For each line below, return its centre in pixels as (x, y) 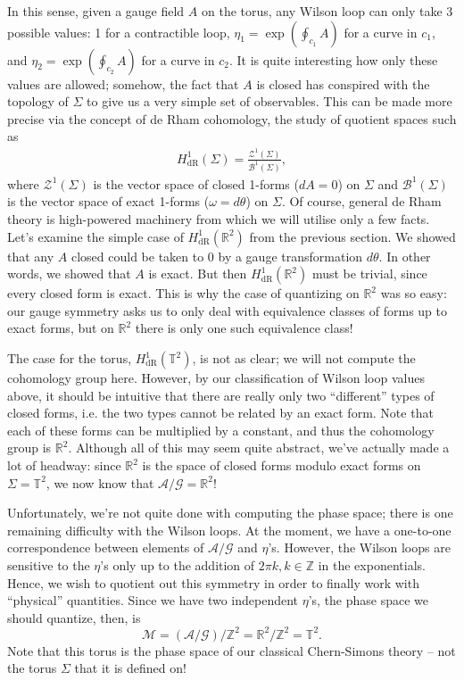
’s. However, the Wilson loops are (359, 547)
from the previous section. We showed (352, 236)
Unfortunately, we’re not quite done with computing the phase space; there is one (230, 513)
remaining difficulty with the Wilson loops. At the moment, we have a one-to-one (229, 530)
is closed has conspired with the (343, 83)
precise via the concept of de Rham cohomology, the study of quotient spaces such (232, 118)
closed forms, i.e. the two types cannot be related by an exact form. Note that (220, 413)
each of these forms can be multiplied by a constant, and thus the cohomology (221, 430)
